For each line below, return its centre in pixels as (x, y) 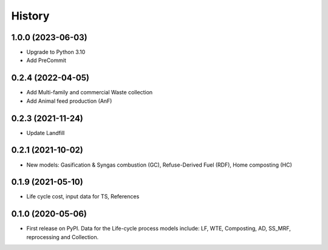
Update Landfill (46, 133)
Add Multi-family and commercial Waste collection (90, 92)
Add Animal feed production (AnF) (69, 101)
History (30, 16)
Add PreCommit (46, 60)
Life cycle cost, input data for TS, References (83, 196)
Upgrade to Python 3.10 (56, 52)
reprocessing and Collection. (63, 237)
